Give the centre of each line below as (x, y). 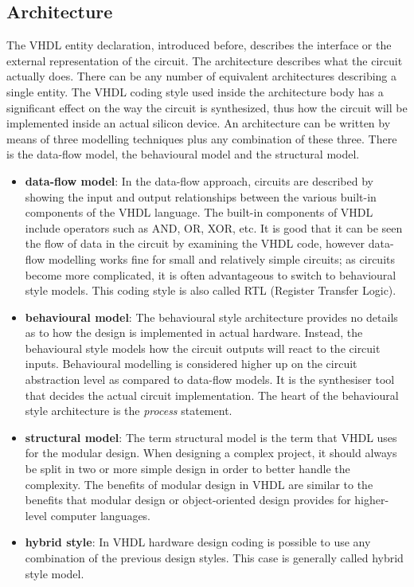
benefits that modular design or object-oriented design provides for (188, 500)
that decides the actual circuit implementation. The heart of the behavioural (212, 395)
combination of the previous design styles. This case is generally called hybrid (214, 558)
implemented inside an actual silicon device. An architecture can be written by (199, 123)
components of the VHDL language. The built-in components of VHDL (199, 212)
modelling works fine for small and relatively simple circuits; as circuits (221, 258)
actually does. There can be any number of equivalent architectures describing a (202, 76)
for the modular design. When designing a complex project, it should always (211, 453)
